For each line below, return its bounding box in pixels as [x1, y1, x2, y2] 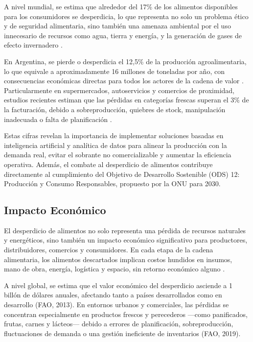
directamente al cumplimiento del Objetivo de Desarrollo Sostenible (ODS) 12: [4, 169, 240, 179]
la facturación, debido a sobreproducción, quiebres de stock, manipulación [4, 104, 226, 114]
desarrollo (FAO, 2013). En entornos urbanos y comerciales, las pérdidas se [4, 299, 229, 310]
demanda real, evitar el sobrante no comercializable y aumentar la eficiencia [4, 149, 231, 160]
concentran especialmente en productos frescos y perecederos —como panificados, [4, 309, 248, 319]
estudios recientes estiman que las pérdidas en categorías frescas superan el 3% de [4, 95, 249, 105]
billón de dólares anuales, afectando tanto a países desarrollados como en [4, 290, 222, 300]
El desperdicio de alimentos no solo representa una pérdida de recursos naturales [4, 225, 246, 235]
